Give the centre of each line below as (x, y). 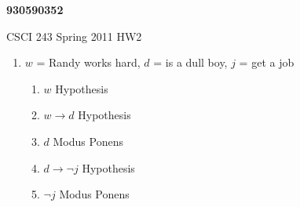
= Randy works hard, (88, 62)
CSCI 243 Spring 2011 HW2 (74, 36)
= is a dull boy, (190, 62)
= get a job (267, 62)
